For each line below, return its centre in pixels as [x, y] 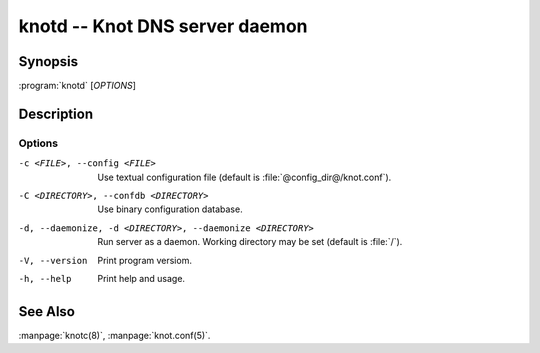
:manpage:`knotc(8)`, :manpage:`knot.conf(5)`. [114, 335]
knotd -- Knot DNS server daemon [163, 26]
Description [56, 113]
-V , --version [53, 260]
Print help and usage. [141, 278]
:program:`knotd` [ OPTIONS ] [77, 86]
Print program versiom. [144, 260]
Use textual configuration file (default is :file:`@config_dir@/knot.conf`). [244, 177]
